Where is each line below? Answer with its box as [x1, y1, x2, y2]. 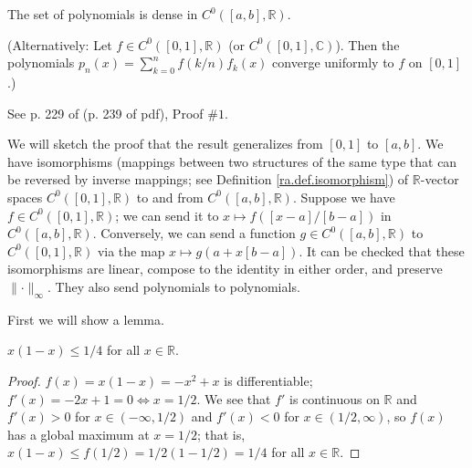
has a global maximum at [7, 424, 150, 443]
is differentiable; [224, 370, 313, 390]
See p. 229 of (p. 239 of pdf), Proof [7, 103, 204, 122]
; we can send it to [115, 205, 219, 224]
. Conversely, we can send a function [92, 224, 296, 243]
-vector [420, 170, 459, 189]
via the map [97, 241, 165, 260]
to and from [136, 187, 204, 206]
